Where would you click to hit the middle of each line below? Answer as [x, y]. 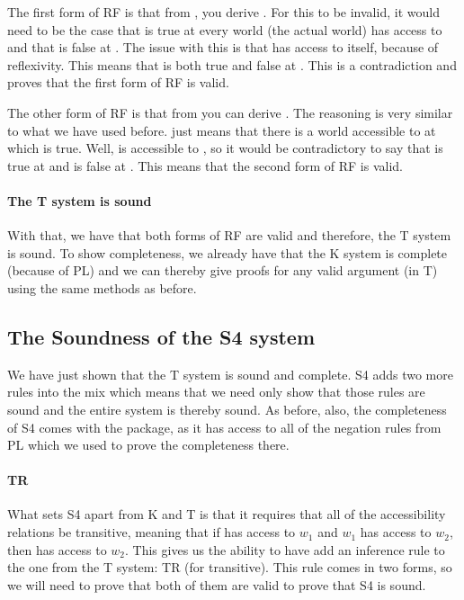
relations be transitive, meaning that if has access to [152, 532]
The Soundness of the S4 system [161, 336]
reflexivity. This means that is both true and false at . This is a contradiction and [232, 64]
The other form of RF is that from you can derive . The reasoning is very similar [230, 112]
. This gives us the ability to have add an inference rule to [285, 549]
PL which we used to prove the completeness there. [148, 445]
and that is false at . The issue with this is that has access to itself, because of [223, 47]
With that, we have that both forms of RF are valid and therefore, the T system [229, 235]
